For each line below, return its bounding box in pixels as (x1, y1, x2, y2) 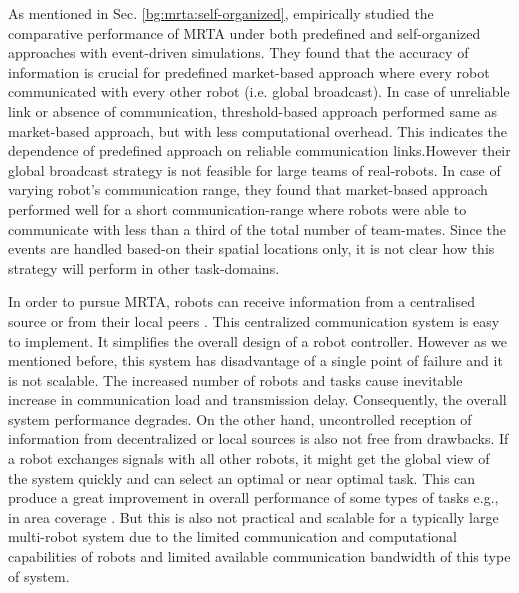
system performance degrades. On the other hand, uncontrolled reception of (8, 408, 472, 429)
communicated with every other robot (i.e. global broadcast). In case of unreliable (8, 81, 510, 102)
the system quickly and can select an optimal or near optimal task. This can (8, 467, 476, 488)
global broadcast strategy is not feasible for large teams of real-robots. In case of (8, 159, 501, 180)
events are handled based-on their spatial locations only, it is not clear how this (8, 238, 495, 259)
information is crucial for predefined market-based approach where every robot (8, 61, 490, 82)
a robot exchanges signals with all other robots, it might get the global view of (8, 448, 490, 469)
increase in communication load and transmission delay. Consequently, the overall (8, 389, 507, 410)
